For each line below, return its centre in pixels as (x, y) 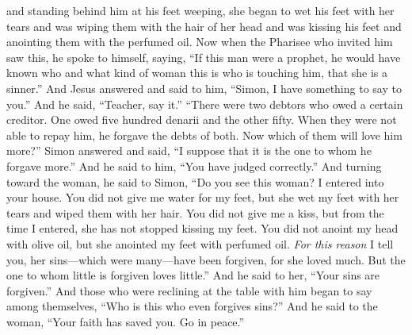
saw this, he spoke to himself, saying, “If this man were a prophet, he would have (204, 57)
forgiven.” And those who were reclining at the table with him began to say (189, 290)
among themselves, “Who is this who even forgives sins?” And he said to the (192, 306)
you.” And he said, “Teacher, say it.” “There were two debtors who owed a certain (205, 104)
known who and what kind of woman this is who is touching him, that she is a (197, 73)
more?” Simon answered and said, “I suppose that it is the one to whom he (189, 150)
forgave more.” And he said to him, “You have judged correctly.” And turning (194, 166)
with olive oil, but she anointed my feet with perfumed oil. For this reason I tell (200, 243)
